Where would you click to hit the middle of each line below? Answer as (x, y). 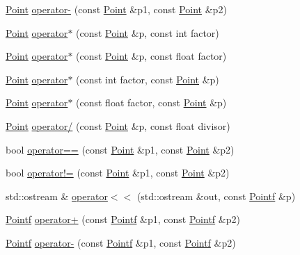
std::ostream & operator (57, 196)
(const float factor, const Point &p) (151, 102)
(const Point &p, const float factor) (151, 56)
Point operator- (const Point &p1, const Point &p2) (116, 9)
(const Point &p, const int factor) (148, 32)
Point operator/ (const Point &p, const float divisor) (118, 125)
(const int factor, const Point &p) (148, 79)
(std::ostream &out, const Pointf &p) (216, 196)
